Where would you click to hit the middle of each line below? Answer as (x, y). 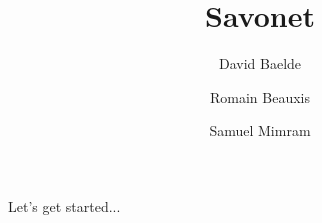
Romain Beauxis (259, 96)
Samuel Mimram (260, 130)
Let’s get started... (64, 205)
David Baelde (260, 63)
